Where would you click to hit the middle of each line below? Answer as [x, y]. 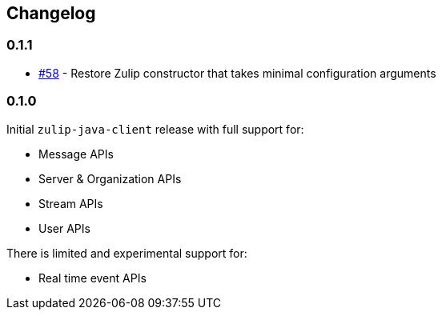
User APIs [64, 228]
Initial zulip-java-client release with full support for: [155, 129]
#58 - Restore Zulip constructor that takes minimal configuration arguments [237, 73]
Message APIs [76, 154]
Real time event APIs [92, 278]
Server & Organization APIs [110, 178]
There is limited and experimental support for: [127, 253]
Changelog [51, 13]
